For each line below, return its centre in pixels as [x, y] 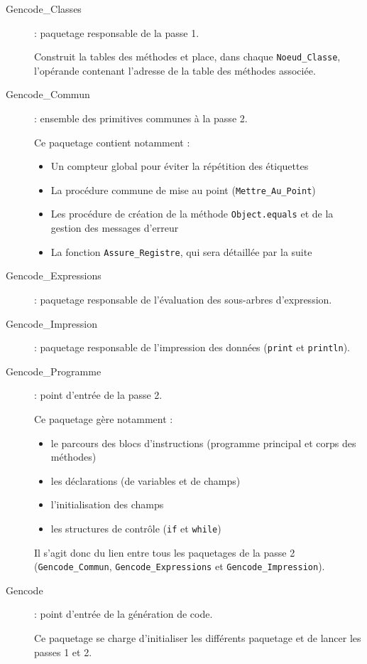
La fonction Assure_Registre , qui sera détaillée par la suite [181, 251]
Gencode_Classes [44, 9]
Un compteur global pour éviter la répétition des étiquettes [180, 166]
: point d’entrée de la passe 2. [98, 395]
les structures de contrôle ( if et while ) [136, 528]
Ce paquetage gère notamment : [104, 419]
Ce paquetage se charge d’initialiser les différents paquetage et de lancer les [198, 638]
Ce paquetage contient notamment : [112, 142]
